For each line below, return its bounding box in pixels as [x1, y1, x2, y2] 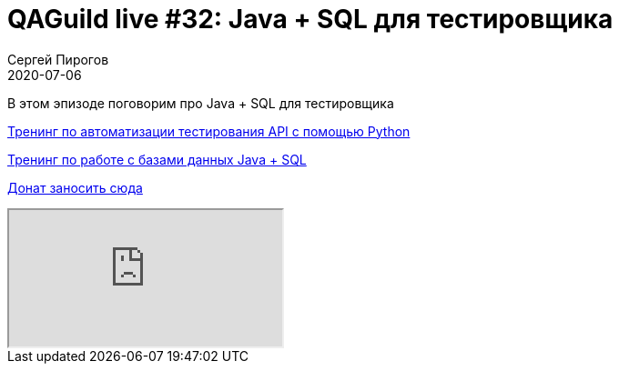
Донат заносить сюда [7, 179, 143, 196]
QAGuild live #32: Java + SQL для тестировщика [7, 4, 614, 35]
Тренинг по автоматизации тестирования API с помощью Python [7, 123, 411, 139]
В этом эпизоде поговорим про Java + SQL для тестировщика [7, 95, 394, 111]
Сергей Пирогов [7, 51, 109, 67]
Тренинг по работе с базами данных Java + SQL [7, 151, 307, 167]
